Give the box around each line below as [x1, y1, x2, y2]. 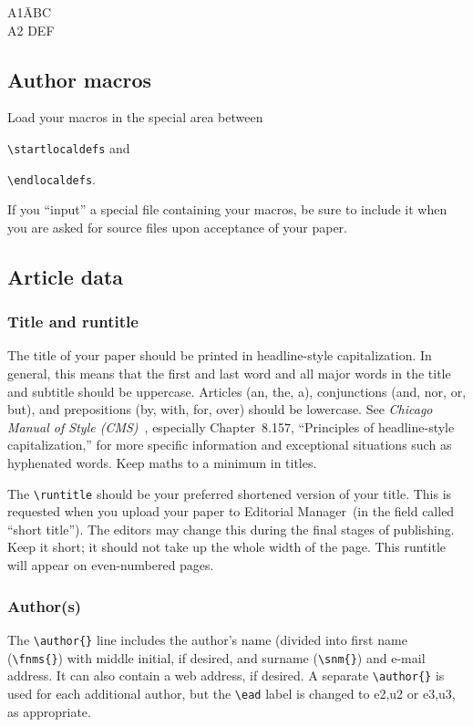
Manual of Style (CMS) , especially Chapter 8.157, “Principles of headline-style [7, 417, 455, 436]
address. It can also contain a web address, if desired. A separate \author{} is [7, 666, 445, 685]
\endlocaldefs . [7, 169, 96, 188]
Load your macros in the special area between [7, 108, 263, 127]
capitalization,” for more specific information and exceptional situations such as [7, 435, 452, 454]
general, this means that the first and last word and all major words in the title [7, 364, 451, 383]
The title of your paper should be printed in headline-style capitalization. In [7, 346, 432, 365]
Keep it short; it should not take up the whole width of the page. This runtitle [7, 537, 446, 556]
